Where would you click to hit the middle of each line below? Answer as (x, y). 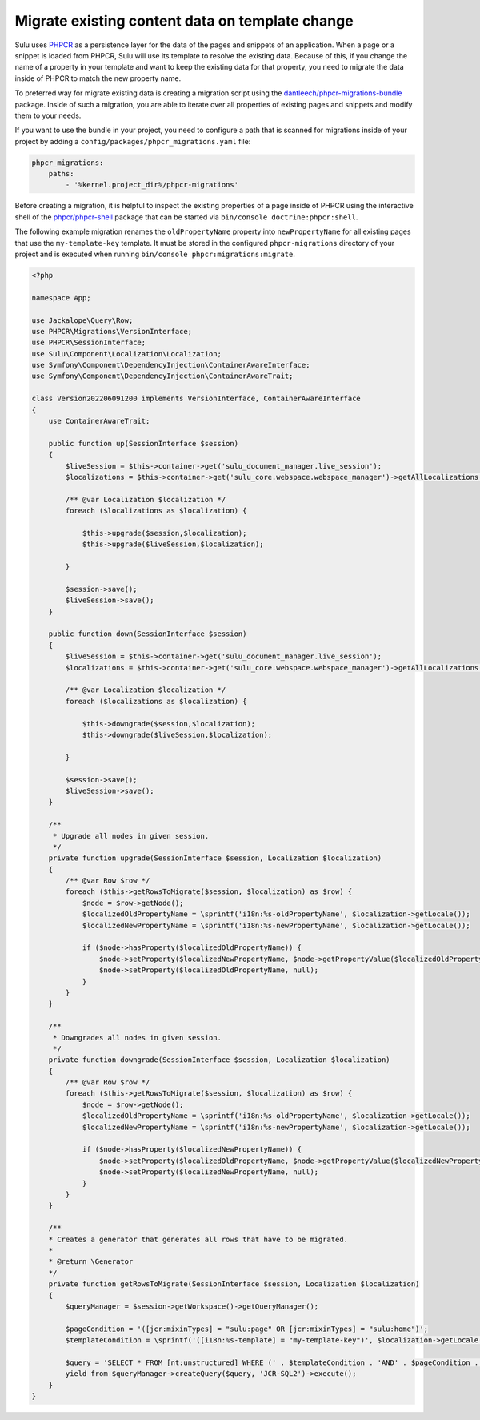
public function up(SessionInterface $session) (144, 443)
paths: (61, 174)
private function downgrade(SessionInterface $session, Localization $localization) (220, 1060)
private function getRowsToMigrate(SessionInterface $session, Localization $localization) (234, 1284)
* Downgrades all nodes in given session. (137, 1038)
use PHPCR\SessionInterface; (89, 343)
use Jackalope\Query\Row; (82, 320)
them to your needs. (48, 115)
